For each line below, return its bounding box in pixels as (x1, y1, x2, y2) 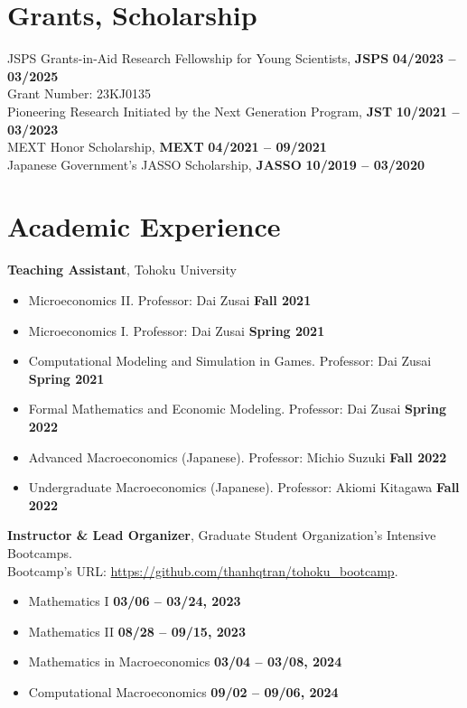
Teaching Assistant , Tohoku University (7, 260, 237, 279)
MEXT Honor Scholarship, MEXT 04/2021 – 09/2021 (7, 137, 327, 156)
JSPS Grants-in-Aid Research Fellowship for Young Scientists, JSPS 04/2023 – (7, 49, 456, 68)
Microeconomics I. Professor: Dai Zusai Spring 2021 (28, 321, 325, 340)
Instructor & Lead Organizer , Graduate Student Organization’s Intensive (7, 526, 436, 545)
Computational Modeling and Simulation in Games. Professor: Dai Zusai (28, 351, 432, 370)
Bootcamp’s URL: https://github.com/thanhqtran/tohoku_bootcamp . (7, 561, 398, 580)
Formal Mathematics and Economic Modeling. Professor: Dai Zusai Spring (28, 399, 446, 418)
